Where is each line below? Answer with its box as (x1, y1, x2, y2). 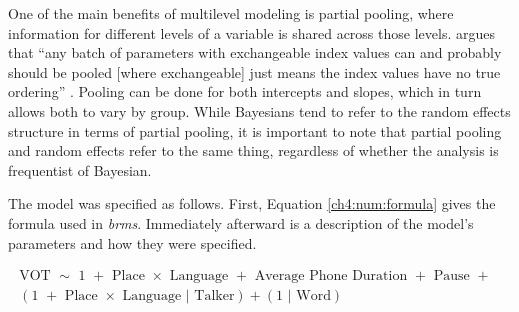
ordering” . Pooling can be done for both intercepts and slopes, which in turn (8, 81, 482, 102)
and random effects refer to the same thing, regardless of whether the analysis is (8, 140, 499, 161)
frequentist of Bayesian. (8, 159, 152, 180)
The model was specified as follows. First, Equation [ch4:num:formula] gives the (8, 193, 496, 214)
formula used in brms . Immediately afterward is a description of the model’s (8, 212, 474, 233)
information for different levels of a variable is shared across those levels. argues (8, 22, 495, 43)
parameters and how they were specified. (8, 232, 257, 253)
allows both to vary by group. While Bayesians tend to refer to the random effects (8, 100, 511, 121)
